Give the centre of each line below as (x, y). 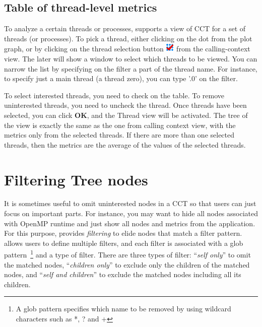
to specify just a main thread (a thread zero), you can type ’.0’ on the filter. (121, 78)
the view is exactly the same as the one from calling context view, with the (120, 125)
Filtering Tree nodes (76, 179)
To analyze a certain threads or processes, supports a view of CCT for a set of (125, 28)
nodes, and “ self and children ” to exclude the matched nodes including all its (123, 274)
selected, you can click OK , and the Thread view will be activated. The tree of (126, 115)
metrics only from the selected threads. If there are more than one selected (119, 135)
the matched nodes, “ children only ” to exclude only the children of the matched (127, 264)
